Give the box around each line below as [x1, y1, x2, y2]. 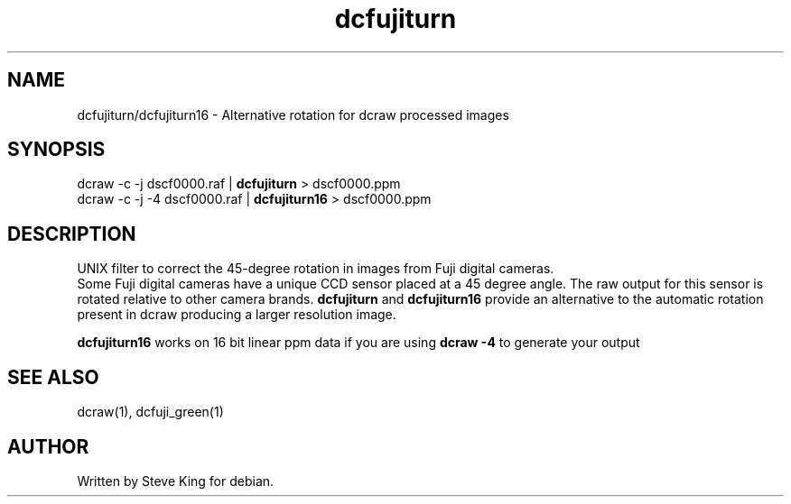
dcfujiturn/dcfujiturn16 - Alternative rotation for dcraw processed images [77, 106, 509, 123]
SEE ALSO [7, 365, 99, 389]
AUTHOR [7, 435, 89, 458]
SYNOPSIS [7, 138, 106, 161]
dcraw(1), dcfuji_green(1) [77, 404, 224, 420]
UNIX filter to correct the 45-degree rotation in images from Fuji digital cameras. [77, 261, 554, 277]
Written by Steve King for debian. [77, 472, 275, 489]
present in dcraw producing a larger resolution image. [77, 307, 396, 323]
